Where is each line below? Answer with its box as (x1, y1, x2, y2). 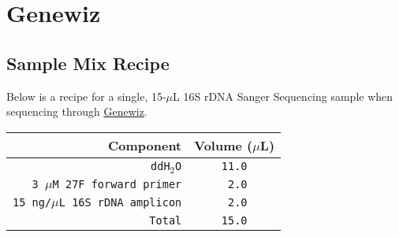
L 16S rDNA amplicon (58, 195, 182, 209)
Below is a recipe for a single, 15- (6, 87, 166, 104)
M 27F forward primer (52, 177, 182, 191)
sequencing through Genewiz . (6, 103, 147, 120)
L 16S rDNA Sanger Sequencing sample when (173, 87, 393, 104)
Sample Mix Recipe (6, 50, 170, 75)
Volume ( (194, 135, 253, 154)
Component (107, 135, 182, 154)
